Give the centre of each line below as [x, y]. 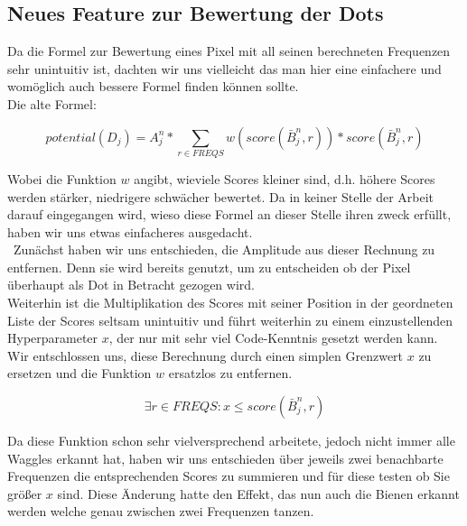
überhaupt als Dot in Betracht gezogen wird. [131, 285]
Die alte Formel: [52, 103]
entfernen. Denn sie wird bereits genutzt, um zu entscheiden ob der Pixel [209, 267]
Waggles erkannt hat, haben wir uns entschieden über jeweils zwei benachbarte [225, 458]
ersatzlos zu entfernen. [230, 373]
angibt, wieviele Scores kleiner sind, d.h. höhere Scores [285, 178]
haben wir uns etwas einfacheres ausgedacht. [130, 231]
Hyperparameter [53, 338]
